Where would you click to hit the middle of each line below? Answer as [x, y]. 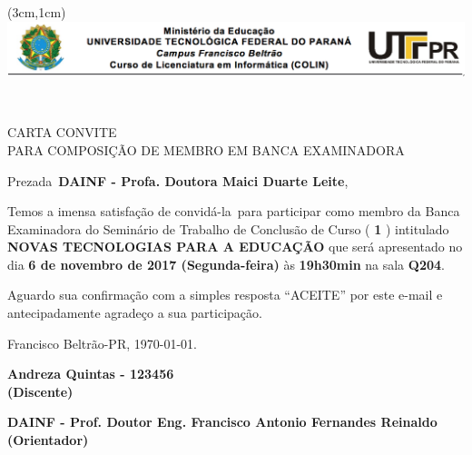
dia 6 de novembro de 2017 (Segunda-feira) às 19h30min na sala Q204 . [226, 264]
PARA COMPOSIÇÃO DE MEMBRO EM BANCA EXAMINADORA [206, 149]
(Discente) [40, 391]
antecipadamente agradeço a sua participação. [135, 313]
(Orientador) [48, 440]
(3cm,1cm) [37, 12]
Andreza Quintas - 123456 [91, 374]
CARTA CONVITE [62, 132]
